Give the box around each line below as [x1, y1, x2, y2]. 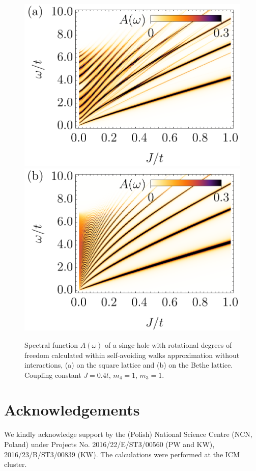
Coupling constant [24, 369, 81, 380]
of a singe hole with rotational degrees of [105, 339, 232, 350]
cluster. [4, 459, 27, 469]
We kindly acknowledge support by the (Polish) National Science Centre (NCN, [4, 429, 252, 439]
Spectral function [24, 339, 78, 350]
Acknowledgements [4, 399, 140, 420]
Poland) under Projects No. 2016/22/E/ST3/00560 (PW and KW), [4, 439, 215, 449]
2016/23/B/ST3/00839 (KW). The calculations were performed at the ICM [4, 449, 240, 459]
